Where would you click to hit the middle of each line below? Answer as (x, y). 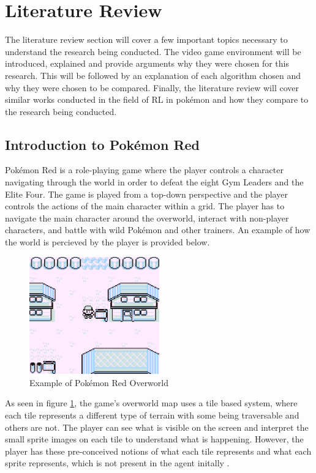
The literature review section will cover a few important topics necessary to (146, 39)
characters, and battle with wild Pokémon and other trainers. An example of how (158, 230)
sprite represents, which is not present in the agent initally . (117, 463)
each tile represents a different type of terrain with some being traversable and (152, 415)
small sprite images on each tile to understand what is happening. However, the (154, 439)
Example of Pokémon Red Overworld (99, 382)
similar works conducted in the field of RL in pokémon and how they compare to (157, 99)
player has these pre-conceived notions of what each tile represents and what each (158, 451)
